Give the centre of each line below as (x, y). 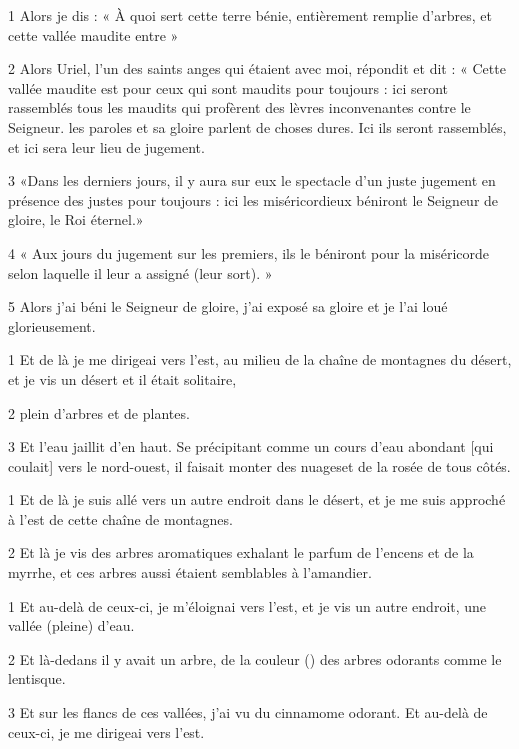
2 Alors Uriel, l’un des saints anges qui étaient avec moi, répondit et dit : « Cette (257, 68)
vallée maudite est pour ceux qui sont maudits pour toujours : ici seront (228, 87)
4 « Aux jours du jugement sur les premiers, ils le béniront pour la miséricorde (249, 252)
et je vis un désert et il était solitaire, (122, 378)
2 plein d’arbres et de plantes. (99, 412)
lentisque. (37, 678)
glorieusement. (52, 325)
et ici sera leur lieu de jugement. (106, 146)
